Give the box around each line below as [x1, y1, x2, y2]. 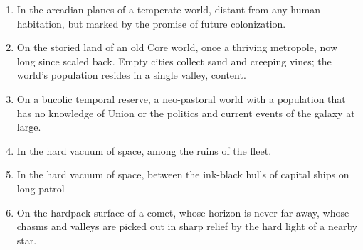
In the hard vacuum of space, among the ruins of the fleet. [16, 143, 272, 158]
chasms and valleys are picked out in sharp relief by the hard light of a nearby [16, 219, 358, 234]
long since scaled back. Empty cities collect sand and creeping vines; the [16, 53, 332, 68]
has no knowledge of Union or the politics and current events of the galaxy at [16, 105, 355, 120]
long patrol [16, 180, 65, 195]
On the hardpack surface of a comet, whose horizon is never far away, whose [16, 205, 349, 219]
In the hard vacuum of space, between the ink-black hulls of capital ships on [16, 167, 349, 182]
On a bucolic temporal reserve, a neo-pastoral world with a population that [16, 91, 346, 106]
